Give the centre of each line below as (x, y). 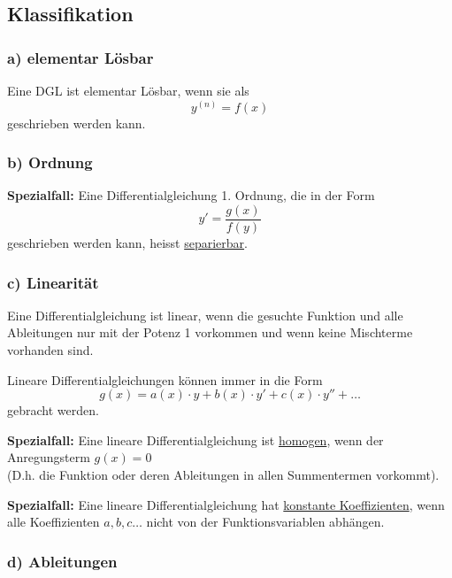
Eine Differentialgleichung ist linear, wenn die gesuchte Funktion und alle (205, 315)
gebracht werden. (53, 410)
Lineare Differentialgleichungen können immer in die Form (165, 379)
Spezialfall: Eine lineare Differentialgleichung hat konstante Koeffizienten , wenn (226, 504)
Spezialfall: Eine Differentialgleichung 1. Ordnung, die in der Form (191, 195)
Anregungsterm (49, 457)
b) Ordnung (50, 162)
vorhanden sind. (50, 350)
